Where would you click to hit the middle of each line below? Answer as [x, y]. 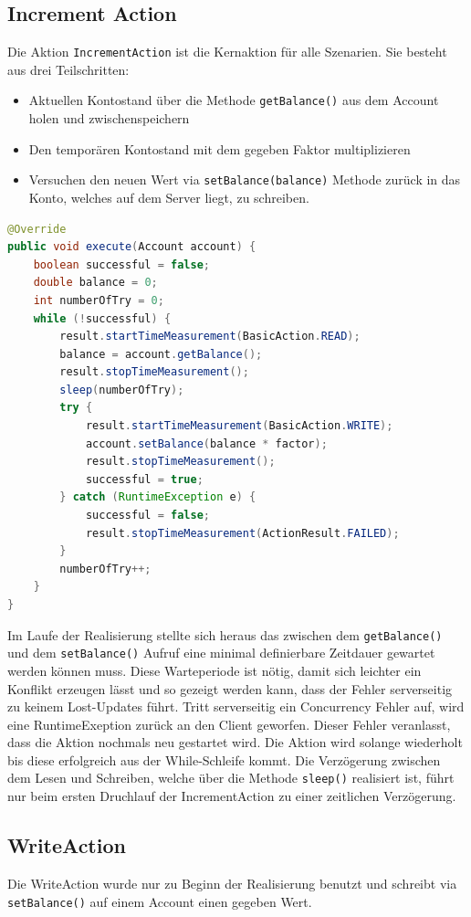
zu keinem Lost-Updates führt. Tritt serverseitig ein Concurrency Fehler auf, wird [236, 706]
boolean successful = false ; [121, 264]
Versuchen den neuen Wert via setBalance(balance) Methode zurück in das [245, 179]
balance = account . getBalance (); [161, 354]
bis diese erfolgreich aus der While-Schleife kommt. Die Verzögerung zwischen [224, 759]
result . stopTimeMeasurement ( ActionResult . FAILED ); [242, 533]
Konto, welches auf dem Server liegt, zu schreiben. [169, 197]
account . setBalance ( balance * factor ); [206, 443]
